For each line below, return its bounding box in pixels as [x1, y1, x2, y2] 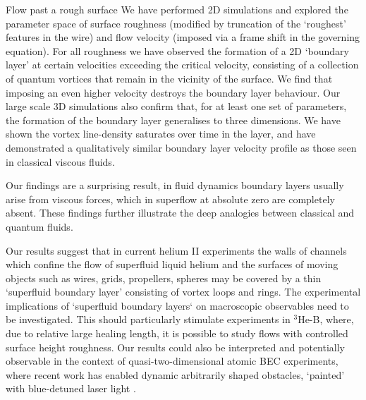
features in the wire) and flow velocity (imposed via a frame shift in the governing [6, 30, 360, 44]
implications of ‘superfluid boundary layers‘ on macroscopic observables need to [6, 298, 349, 313]
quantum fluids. [6, 219, 73, 234]
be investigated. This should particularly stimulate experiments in [6, 312, 291, 327]
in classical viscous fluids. [6, 154, 115, 169]
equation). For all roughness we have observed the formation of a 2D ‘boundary [6, 43, 349, 58]
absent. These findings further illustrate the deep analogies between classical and [6, 205, 355, 220]
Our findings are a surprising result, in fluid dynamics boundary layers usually [6, 178, 344, 193]
